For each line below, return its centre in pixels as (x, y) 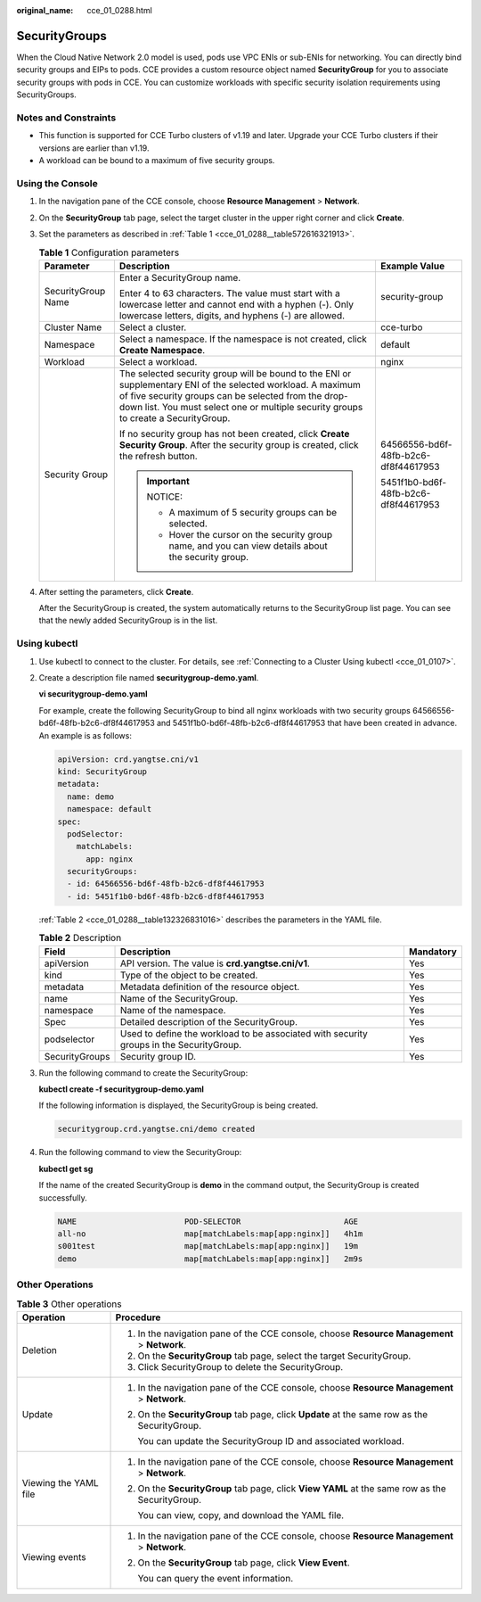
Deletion (39, 1350)
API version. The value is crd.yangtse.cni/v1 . (215, 963)
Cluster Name (73, 327)
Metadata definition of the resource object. (210, 987)
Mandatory (433, 952)
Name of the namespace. (173, 1010)
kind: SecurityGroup (102, 771)
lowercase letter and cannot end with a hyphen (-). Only (236, 304)
